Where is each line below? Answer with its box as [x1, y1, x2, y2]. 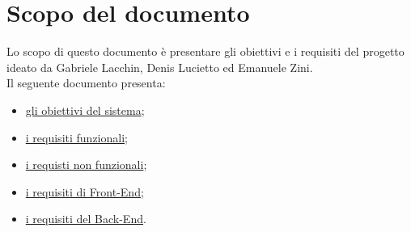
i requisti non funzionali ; [25, 156, 147, 173]
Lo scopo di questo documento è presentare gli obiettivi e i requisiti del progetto [6, 43, 405, 60]
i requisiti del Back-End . [25, 210, 146, 227]
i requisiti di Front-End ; [25, 183, 144, 200]
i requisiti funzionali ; [25, 129, 128, 146]
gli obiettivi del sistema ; [25, 101, 145, 118]
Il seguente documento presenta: [6, 74, 166, 91]
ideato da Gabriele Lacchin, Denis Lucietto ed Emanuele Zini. [6, 58, 313, 75]
